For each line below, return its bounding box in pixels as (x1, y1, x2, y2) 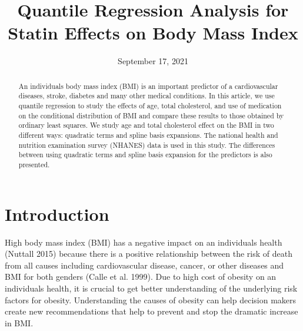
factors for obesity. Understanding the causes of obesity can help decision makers (5, 293, 297, 306)
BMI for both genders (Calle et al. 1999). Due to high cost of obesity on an (5, 270, 277, 283)
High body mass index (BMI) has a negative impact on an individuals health (5, 236, 282, 248)
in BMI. (5, 316, 34, 329)
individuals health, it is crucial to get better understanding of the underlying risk (5, 282, 298, 294)
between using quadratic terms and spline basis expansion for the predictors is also (18, 150, 272, 160)
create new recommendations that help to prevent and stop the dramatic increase (5, 305, 298, 317)
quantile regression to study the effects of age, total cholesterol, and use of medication (18, 101, 282, 111)
